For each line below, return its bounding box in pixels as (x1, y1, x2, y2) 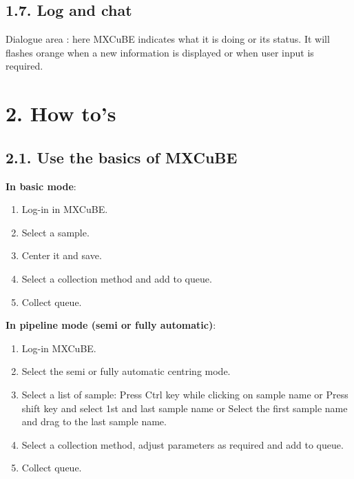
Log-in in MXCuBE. (21, 202, 108, 216)
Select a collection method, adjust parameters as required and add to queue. (21, 437, 344, 451)
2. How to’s (6, 99, 116, 128)
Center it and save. (21, 248, 102, 263)
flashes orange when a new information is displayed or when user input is (6, 45, 314, 59)
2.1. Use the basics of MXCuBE (6, 146, 238, 167)
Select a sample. (21, 225, 90, 239)
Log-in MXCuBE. (21, 340, 96, 355)
